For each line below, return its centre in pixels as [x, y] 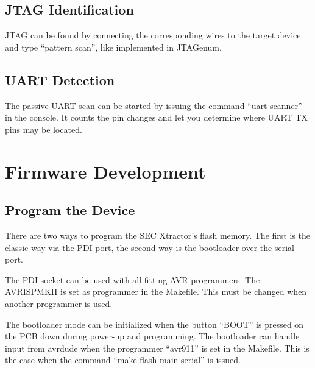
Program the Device [70, 210]
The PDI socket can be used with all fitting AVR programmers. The [133, 279]
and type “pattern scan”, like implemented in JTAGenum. [113, 47]
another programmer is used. [59, 303]
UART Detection [60, 80]
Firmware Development [105, 171]
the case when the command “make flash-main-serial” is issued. [123, 360]
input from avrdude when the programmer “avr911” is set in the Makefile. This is [157, 348]
